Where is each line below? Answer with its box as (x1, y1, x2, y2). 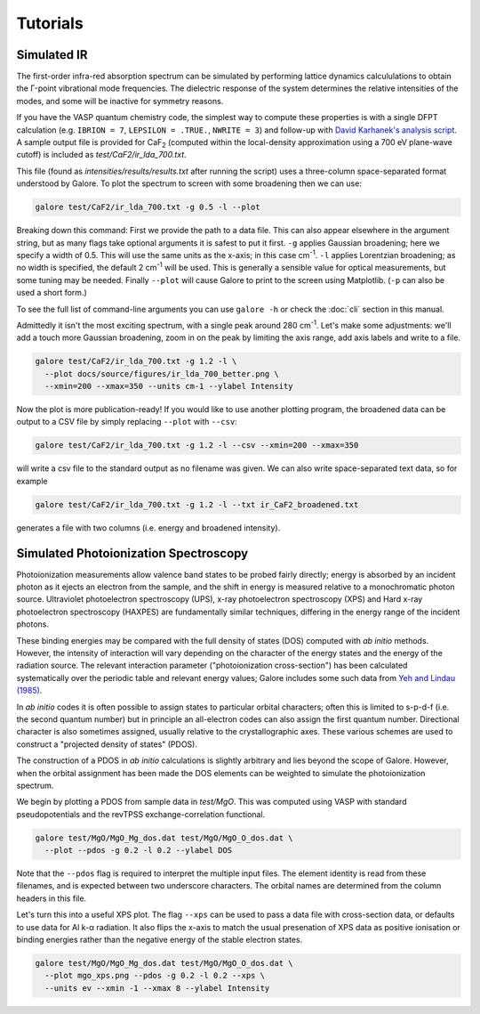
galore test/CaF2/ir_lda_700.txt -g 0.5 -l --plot (35, 202, 261, 213)
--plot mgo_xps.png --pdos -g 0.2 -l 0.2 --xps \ (44, 970, 266, 981)
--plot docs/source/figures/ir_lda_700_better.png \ (44, 369, 279, 378)
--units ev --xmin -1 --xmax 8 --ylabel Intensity (44, 983, 270, 993)
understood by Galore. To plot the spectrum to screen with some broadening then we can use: (16, 178, 362, 189)
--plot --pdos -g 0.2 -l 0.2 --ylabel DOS (44, 846, 233, 856)
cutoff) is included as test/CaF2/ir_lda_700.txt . (16, 150, 187, 160)
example (16, 475, 48, 486)
